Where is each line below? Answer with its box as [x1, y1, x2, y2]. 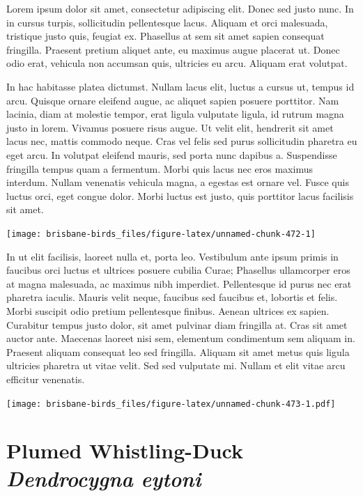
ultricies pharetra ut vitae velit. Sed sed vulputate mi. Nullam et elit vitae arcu [6, 358, 346, 373]
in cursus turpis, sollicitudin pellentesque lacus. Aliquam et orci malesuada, [6, 15, 328, 29]
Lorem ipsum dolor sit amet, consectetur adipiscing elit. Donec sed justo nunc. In [6, 1, 354, 15]
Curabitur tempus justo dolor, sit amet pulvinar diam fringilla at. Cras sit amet [6, 317, 348, 332]
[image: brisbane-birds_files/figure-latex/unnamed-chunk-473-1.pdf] [6, 398, 336, 409]
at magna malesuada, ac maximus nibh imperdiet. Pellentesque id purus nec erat [6, 276, 352, 290]
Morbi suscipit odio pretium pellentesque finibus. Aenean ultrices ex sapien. [6, 303, 330, 318]
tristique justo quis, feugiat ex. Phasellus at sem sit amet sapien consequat [6, 29, 325, 43]
